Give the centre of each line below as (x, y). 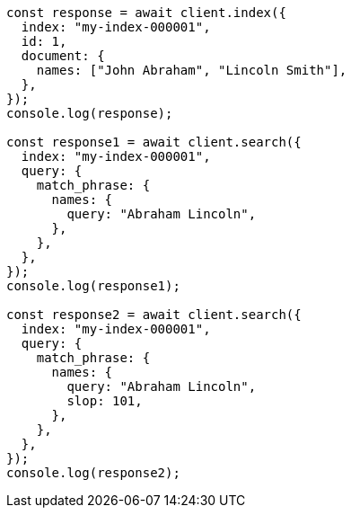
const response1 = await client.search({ (154, 142)
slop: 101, (105, 401)
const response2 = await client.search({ (154, 315)
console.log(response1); (93, 286)
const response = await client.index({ (146, 13)
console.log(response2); (93, 473)
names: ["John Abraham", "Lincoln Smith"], (192, 70)
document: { (63, 56)
